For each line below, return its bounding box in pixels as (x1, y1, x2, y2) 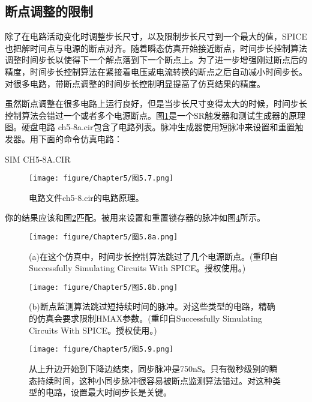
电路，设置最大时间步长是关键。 (45, 386, 172, 398)
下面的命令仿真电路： (38, 132, 122, 145)
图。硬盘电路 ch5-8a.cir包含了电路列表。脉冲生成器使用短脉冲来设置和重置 (5, 121, 295, 133)
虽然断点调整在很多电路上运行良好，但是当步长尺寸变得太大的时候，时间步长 (5, 97, 307, 110)
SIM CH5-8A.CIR (5, 152, 71, 165)
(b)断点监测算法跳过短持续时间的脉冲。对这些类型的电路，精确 (29, 300, 275, 313)
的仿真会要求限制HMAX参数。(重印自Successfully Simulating (29, 312, 262, 325)
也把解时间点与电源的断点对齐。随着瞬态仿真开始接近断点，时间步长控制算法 (5, 41, 307, 54)
